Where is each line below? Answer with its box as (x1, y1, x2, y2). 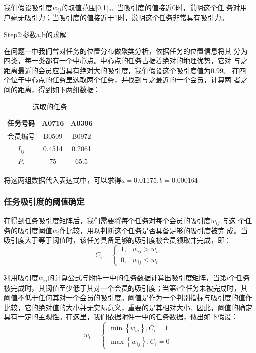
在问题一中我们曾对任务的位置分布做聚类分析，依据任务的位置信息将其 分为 (4, 45, 248, 56)
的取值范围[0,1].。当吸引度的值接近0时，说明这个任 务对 (61, 2, 240, 12)
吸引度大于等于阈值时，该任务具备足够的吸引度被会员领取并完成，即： (4, 235, 231, 245)
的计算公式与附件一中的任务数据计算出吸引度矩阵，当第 (47, 273, 227, 283)
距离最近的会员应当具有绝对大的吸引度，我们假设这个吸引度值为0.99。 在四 (4, 65, 246, 75)
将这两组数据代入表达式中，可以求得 (4, 174, 121, 185)
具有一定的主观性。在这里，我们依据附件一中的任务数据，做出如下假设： (4, 312, 238, 322)
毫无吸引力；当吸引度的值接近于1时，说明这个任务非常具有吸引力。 (10, 12, 228, 23)
